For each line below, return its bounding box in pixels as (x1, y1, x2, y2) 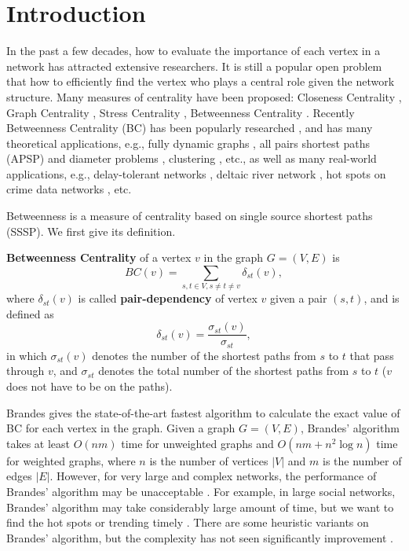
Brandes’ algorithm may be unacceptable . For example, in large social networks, (6, 483, 396, 500)
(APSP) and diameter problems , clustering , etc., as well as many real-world (6, 150, 377, 167)
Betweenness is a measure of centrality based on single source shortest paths (6, 208, 373, 224)
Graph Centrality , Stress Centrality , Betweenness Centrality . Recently (6, 104, 355, 120)
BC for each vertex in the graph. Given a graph (6, 420, 236, 436)
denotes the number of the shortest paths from (92, 347, 316, 363)
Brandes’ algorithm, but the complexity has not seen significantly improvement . (6, 529, 393, 545)
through (6, 362, 45, 379)
